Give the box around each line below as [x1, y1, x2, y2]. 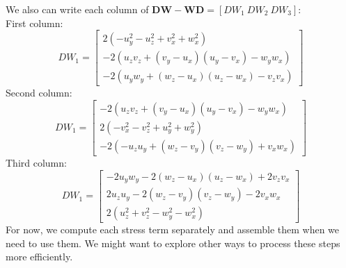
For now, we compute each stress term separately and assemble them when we [6, 222, 340, 237]
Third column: [6, 155, 67, 169]
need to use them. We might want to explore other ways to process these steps [6, 235, 340, 250]
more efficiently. [6, 249, 73, 264]
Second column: [6, 85, 72, 100]
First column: [6, 15, 63, 30]
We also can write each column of [6, 2, 149, 16]
